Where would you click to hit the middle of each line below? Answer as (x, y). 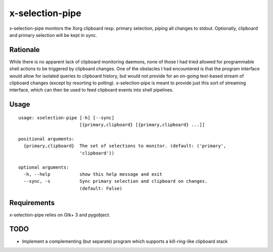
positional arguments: (47, 139)
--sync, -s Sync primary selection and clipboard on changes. (116, 181)
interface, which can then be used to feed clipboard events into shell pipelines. (92, 90)
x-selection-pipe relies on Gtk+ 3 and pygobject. (60, 215)
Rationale (25, 50)
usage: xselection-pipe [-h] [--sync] (66, 118)
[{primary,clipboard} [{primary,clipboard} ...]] (142, 125)
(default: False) (101, 188)
